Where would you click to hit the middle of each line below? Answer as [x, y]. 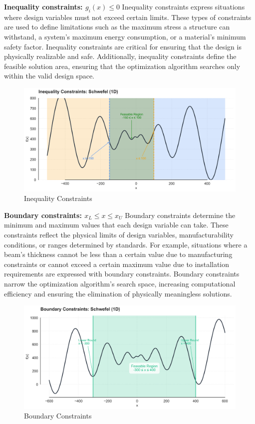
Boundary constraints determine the [180, 215]
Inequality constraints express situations [183, 6]
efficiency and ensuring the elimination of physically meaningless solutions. [118, 293]
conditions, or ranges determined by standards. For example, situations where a [126, 244]
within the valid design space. [49, 76]
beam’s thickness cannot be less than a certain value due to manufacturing [118, 254]
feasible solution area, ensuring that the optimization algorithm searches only [122, 66]
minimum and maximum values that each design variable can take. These [116, 225]
